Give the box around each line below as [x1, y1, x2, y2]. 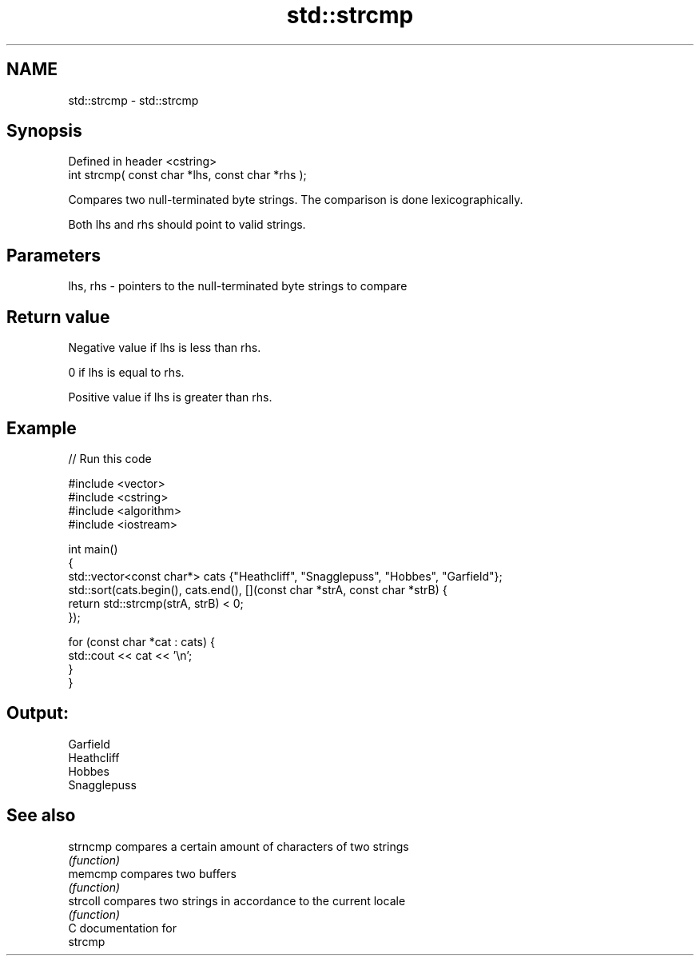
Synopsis [6, 121, 82, 142]
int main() [68, 541, 118, 556]
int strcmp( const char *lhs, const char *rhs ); [68, 168, 307, 182]
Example [6, 417, 77, 438]
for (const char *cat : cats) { [68, 634, 215, 649]
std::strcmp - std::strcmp [68, 93, 199, 107]
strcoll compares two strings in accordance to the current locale [68, 893, 406, 908]
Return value [6, 306, 110, 327]
